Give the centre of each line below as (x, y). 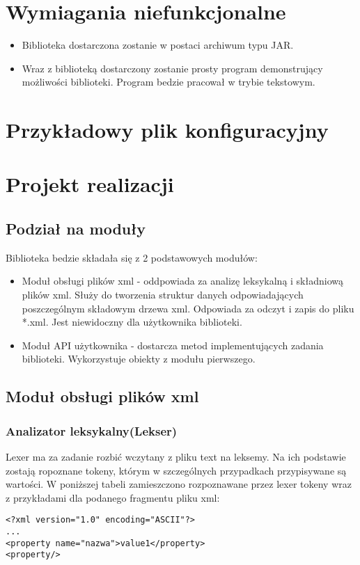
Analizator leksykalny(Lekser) (92, 430)
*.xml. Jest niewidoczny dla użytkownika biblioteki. (132, 322)
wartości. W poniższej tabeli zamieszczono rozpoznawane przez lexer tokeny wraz (179, 484)
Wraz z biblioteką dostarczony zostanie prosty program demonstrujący (172, 68)
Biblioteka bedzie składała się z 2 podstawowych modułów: (132, 257)
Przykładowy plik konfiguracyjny (167, 130)
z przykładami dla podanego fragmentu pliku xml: (113, 497)
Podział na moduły (76, 229)
